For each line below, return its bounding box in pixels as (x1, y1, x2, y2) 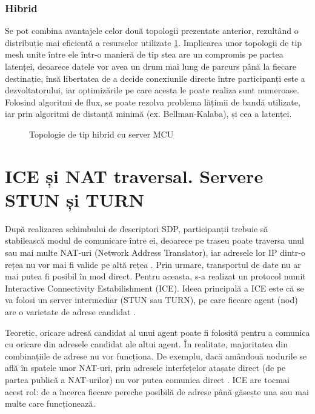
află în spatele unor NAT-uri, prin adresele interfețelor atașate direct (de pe (5, 361, 286, 374)
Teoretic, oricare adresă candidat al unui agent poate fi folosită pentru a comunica (5, 326, 310, 338)
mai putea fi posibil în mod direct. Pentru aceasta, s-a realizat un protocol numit (5, 270, 306, 282)
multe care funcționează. (5, 397, 96, 410)
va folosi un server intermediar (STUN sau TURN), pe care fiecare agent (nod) (5, 293, 298, 306)
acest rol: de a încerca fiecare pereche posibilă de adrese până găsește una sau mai (5, 385, 309, 398)
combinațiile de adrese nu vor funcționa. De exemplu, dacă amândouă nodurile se (5, 349, 307, 362)
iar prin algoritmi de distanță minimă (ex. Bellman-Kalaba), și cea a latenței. (5, 107, 292, 120)
